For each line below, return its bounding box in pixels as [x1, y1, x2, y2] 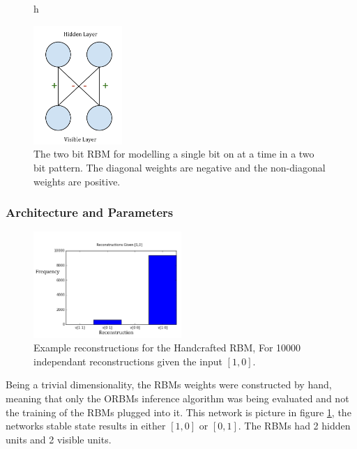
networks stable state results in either [6, 418, 166, 433]
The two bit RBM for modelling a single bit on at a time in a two [33, 146, 314, 161]
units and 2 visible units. [6, 432, 112, 446]
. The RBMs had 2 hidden [238, 418, 351, 433]
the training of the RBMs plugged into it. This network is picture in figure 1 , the [6, 404, 351, 419]
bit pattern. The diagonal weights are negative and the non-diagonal [33, 160, 326, 174]
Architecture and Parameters [6, 204, 174, 221]
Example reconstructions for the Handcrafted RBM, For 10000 [33, 340, 301, 355]
